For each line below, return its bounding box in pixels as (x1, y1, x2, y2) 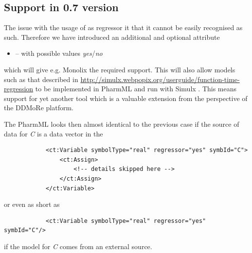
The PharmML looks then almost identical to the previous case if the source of (4, 118, 239, 129)
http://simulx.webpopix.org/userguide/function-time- (80, 74, 240, 84)
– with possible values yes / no (15, 48, 103, 58)
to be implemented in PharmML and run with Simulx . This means (35, 84, 237, 94)
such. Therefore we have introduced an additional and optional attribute (4, 32, 220, 42)
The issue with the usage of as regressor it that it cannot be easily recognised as (4, 22, 243, 33)
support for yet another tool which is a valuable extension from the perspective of (4, 93, 248, 103)
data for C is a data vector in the (4, 128, 103, 138)
